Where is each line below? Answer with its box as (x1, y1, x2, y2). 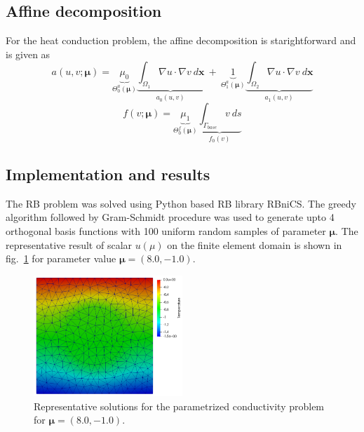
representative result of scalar (6, 237, 133, 252)
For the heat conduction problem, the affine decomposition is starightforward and (6, 33, 356, 48)
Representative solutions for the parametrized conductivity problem (34, 398, 325, 413)
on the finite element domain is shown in (167, 237, 342, 252)
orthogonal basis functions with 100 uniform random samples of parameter (6, 224, 326, 238)
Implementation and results (6, 163, 210, 185)
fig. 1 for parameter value (6, 251, 116, 266)
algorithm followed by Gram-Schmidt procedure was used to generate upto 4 (6, 210, 335, 224)
